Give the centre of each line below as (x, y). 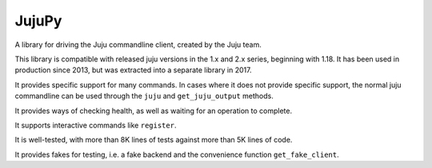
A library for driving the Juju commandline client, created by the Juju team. (138, 45)
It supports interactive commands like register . (96, 125)
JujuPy (38, 21)
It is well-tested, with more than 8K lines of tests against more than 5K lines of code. (154, 140)
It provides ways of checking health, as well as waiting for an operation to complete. (153, 111)
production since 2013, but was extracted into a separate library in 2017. (133, 70)
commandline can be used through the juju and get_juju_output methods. (144, 96)
